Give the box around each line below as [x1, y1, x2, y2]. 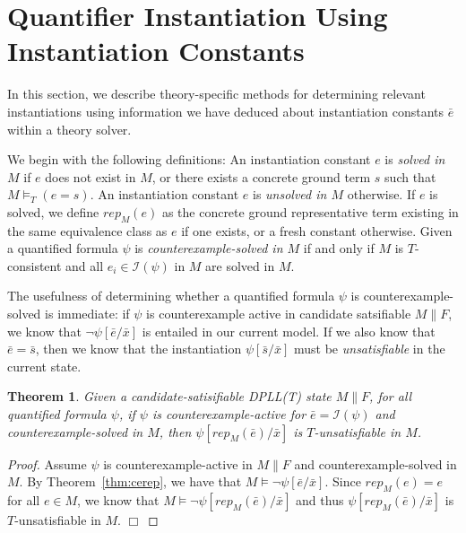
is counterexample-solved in [134, 239, 283, 258]
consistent [7, 256, 62, 275]
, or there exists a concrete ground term [151, 167, 371, 186]
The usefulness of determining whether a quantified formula [7, 286, 335, 305]
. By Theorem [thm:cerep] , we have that [19, 472, 242, 491]
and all [65, 256, 104, 275]
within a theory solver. [7, 119, 132, 138]
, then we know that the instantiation [35, 339, 242, 358]
